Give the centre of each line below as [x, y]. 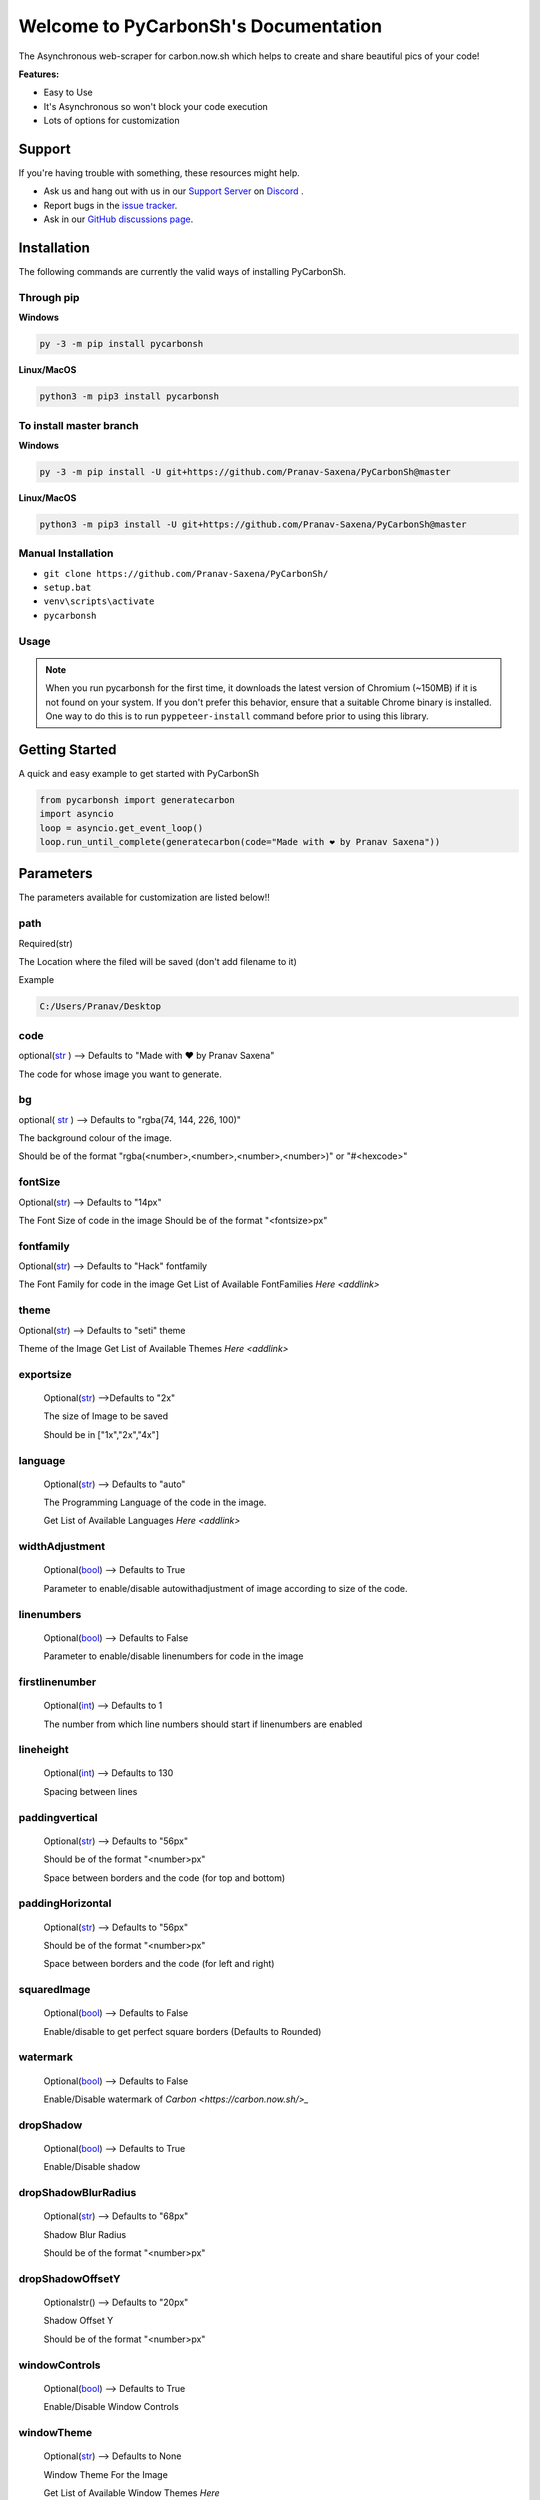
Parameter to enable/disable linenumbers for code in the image [173, 1656]
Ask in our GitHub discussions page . [118, 219]
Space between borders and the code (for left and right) [159, 1964]
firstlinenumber [57, 1682]
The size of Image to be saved [106, 1416]
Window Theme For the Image [106, 2474]
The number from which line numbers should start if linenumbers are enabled [203, 1724]
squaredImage [54, 1990]
